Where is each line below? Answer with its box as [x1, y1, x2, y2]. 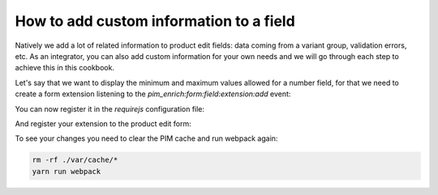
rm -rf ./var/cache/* [32, 155, 118, 165]
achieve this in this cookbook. [15, 63, 115, 73]
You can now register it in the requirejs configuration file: [15, 104, 205, 113]
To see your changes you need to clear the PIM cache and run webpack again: [15, 134, 278, 143]
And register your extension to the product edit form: [15, 118, 192, 129]
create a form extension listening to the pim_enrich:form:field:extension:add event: [15, 89, 291, 99]
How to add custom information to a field [15, 12, 295, 30]
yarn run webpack [32, 167, 101, 176]
